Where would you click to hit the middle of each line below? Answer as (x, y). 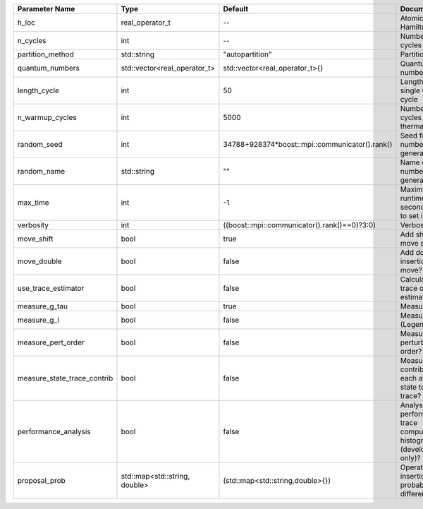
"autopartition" (247, 54)
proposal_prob (42, 480)
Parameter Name (46, 9)
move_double (40, 261)
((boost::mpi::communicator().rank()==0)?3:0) (300, 225)
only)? (410, 458)
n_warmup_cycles (47, 118)
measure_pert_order (51, 342)
